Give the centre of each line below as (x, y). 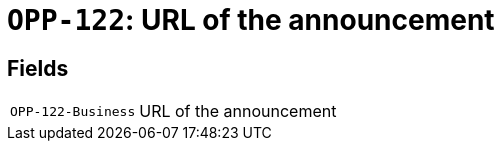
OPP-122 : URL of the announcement (251, 20)
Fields (38, 68)
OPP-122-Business (73, 111)
